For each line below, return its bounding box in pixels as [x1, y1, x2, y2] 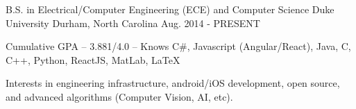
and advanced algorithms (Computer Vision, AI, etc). [6, 89, 233, 103]
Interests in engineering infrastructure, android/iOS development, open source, [6, 76, 340, 90]
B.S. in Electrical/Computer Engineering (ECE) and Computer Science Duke [6, 2, 334, 16]
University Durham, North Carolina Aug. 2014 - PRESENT [6, 15, 260, 30]
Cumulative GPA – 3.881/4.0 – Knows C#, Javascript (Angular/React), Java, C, [6, 39, 351, 53]
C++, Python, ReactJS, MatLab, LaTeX [6, 52, 180, 67]
